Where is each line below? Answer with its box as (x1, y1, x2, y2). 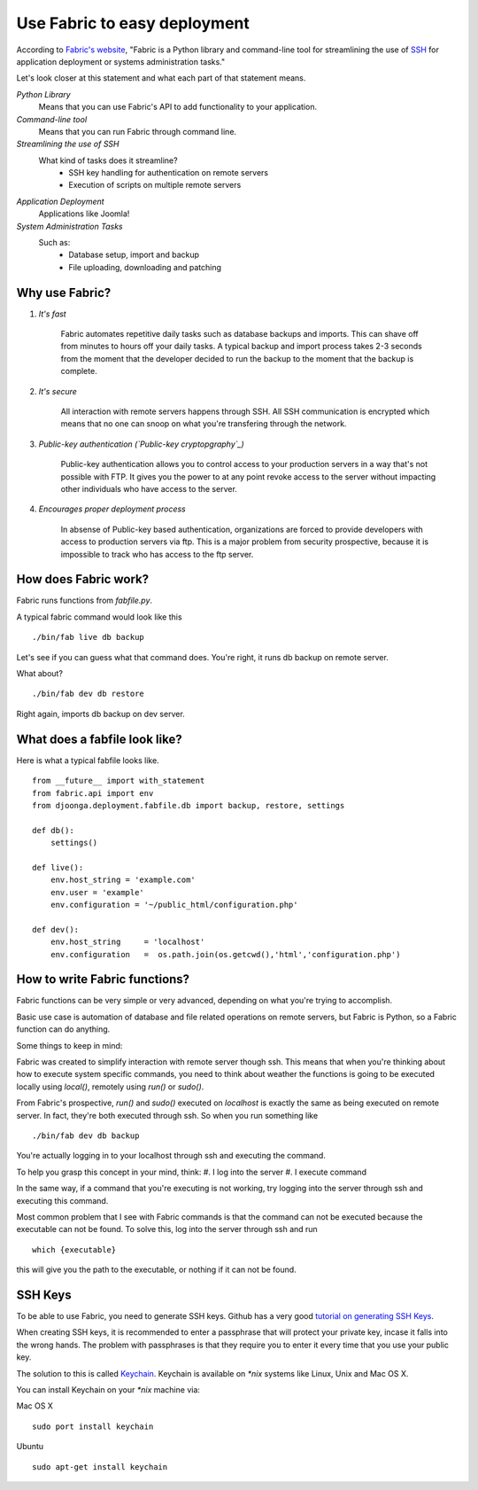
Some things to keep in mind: (16, 1040, 123, 1050)
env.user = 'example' (50, 887, 145, 897)
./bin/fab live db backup (32, 632, 145, 643)
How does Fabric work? (16, 572, 150, 587)
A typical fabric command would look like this (16, 612, 182, 622)
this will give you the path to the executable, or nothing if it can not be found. (16, 1264, 297, 1275)
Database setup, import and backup (68, 249, 199, 261)
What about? (16, 668, 64, 679)
